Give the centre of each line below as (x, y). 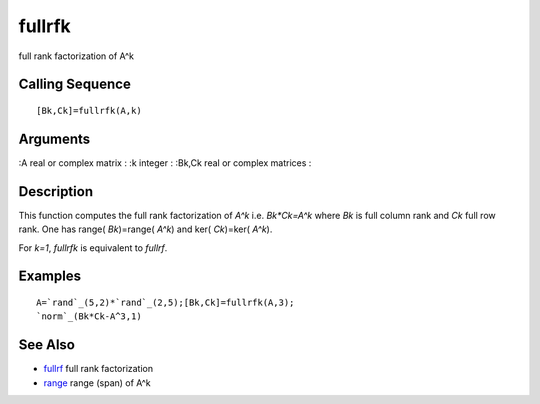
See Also (46, 345)
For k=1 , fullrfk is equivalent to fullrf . (93, 247)
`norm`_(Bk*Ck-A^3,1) (89, 316)
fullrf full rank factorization (98, 369)
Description (56, 191)
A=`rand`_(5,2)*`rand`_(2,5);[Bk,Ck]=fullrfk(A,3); (165, 302)
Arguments (54, 138)
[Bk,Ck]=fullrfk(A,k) (89, 110)
